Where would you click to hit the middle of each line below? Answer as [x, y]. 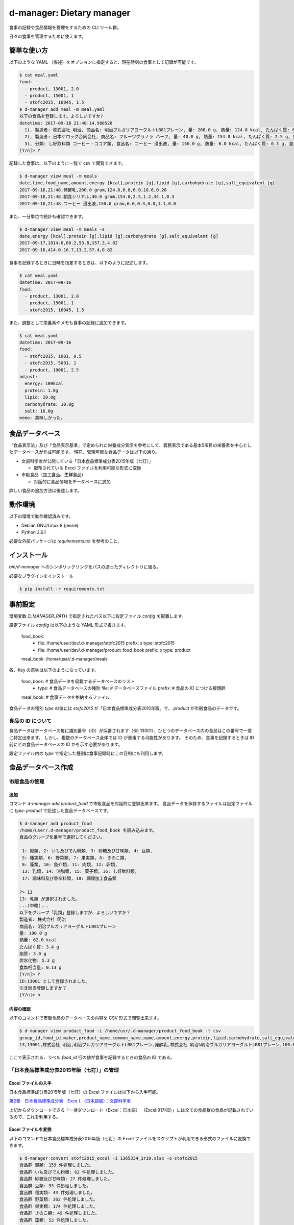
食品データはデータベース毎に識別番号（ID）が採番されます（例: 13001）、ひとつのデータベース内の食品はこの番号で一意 [131, 731]
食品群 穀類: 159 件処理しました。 [56, 1165]
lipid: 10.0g [40, 397]
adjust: [28, 377]
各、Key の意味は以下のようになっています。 [54, 670]
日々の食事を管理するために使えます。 [48, 36]
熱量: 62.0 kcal [38, 940]
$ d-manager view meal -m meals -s [62, 229]
